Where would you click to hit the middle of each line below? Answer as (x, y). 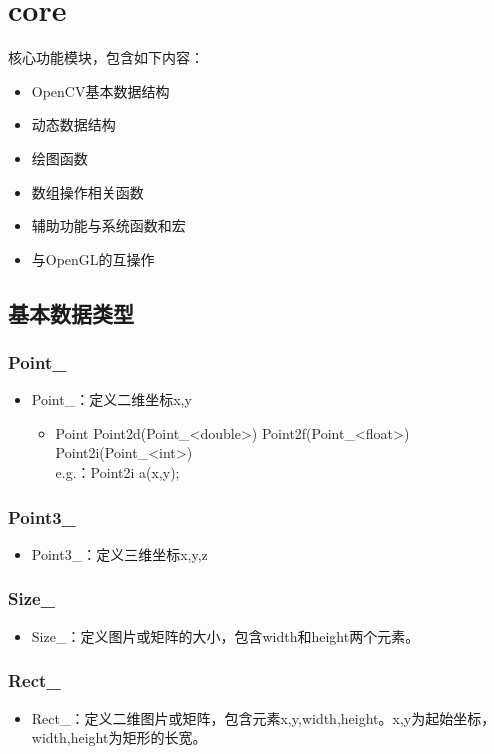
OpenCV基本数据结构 (100, 90)
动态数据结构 (73, 124)
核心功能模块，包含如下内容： (106, 57)
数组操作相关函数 (87, 191)
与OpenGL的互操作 (93, 258)
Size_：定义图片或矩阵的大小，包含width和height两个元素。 (225, 635)
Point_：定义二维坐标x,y (111, 399)
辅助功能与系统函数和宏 (108, 225)
